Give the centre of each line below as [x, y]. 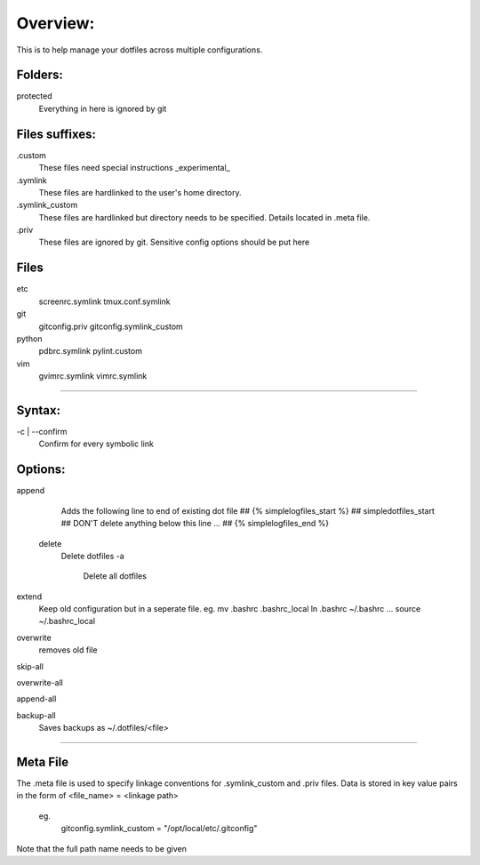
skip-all [30, 666]
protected [34, 96]
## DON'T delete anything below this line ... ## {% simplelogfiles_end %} [195, 524]
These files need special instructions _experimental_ [134, 168]
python [29, 339]
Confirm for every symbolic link [96, 444]
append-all [36, 699]
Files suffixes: [56, 134]
